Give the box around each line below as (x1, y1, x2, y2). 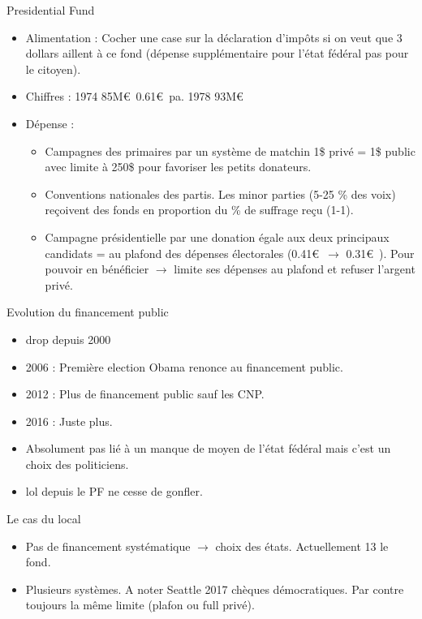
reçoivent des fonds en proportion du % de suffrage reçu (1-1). (45, 201, 354, 218)
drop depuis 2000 (25, 330, 111, 347)
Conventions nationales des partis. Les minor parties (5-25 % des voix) (45, 185, 396, 202)
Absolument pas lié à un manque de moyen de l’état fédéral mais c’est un (25, 440, 391, 457)
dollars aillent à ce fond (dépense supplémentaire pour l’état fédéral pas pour (25, 45, 409, 62)
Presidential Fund (6, 2, 95, 18)
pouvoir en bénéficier (45, 260, 149, 277)
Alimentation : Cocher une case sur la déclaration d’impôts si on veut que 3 (25, 28, 403, 45)
